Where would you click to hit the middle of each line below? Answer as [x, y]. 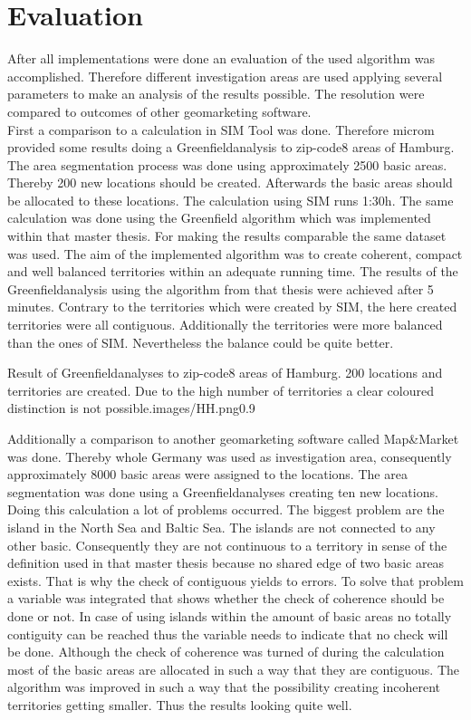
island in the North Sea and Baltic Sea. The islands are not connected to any [221, 527]
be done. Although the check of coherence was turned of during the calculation [226, 652]
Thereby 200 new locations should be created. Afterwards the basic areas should [230, 182]
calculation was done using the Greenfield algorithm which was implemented [219, 218]
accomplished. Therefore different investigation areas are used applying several [225, 76]
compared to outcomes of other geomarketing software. [159, 111]
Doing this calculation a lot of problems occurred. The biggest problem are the [226, 509]
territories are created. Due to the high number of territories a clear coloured [221, 390]
